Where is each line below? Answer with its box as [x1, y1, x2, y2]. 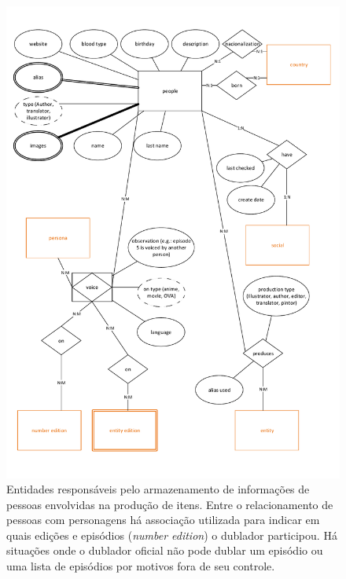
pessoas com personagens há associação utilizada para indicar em [6, 511, 320, 528]
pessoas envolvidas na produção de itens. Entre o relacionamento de [6, 496, 333, 512]
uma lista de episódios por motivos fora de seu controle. [6, 558, 275, 574]
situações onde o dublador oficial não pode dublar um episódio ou [6, 542, 323, 559]
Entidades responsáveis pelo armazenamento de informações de [6, 481, 310, 497]
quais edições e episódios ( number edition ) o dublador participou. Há [6, 526, 337, 543]
